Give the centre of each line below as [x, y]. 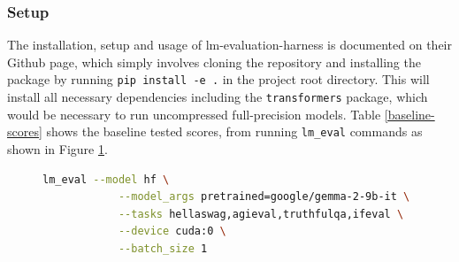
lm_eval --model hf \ [106, 179]
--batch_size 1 [163, 248]
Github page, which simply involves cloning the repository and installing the [214, 62]
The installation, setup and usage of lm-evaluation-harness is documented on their [229, 45]
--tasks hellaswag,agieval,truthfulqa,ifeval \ [261, 214]
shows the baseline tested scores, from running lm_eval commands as [234, 131]
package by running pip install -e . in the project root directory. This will [218, 79]
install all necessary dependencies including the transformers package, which [218, 97]
